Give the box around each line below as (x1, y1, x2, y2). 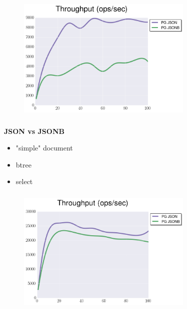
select (15, 176, 33, 187)
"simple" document (15, 142, 73, 153)
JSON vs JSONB (4, 125, 64, 136)
